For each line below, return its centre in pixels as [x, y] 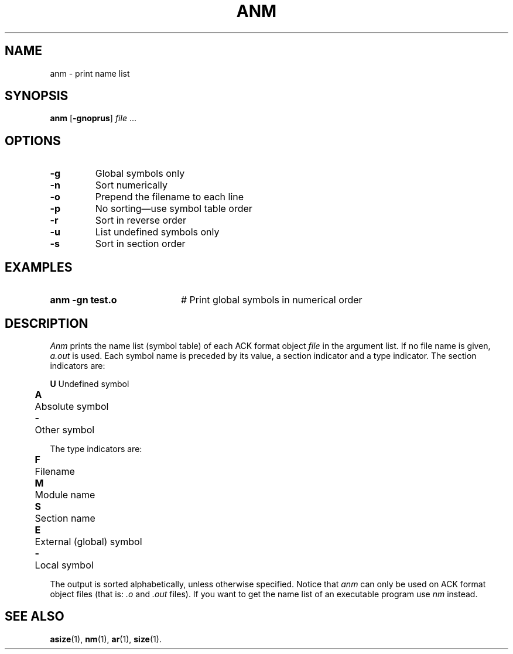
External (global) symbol [88, 541]
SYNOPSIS [37, 96]
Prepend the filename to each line [170, 197]
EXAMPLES [39, 267]
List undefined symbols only [157, 232]
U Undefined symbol [90, 384]
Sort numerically [131, 185]
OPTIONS [33, 141]
